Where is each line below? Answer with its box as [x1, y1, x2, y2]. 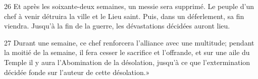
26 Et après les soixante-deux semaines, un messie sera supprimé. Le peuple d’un [4, 1, 254, 11]
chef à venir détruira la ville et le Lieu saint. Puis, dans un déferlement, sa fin [4, 10, 244, 21]
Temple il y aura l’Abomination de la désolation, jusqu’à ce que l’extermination [4, 56, 250, 67]
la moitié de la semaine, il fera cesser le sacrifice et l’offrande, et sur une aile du [4, 47, 250, 57]
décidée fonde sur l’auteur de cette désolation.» [4, 66, 150, 77]
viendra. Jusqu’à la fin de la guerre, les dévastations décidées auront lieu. [4, 20, 230, 31]
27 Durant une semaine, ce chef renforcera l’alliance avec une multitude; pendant [4, 37, 254, 47]
